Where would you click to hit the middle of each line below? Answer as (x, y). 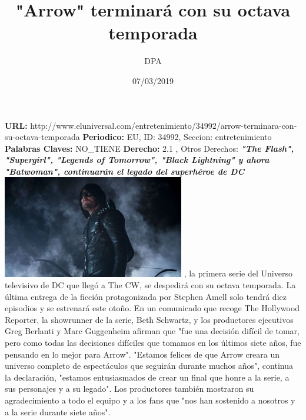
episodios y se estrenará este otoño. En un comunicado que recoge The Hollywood (152, 308)
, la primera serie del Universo (238, 273)
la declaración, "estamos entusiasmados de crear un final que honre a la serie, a (147, 377)
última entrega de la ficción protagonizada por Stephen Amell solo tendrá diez (146, 296)
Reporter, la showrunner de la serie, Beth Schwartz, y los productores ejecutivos (149, 319)
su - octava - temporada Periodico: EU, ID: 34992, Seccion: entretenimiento (138, 137)
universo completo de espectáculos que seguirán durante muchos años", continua (149, 366)
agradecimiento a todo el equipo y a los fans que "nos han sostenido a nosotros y (150, 400)
